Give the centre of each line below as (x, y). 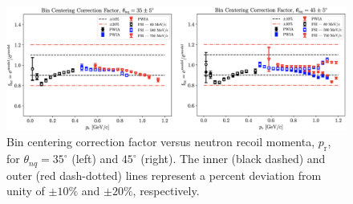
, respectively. (166, 191)
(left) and (95, 159)
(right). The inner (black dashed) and (233, 159)
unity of (26, 191)
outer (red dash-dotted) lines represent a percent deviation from (164, 175)
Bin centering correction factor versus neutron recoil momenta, (161, 142)
